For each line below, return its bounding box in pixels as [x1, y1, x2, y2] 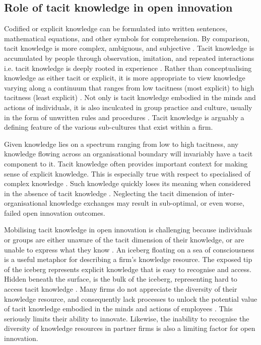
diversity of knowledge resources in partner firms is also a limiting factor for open [4, 323, 255, 333]
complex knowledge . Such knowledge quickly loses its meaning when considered [4, 178, 251, 189]
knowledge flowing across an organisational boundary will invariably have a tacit [4, 148, 253, 159]
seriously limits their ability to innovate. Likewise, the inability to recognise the [4, 313, 249, 323]
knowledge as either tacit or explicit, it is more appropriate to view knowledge [4, 72, 245, 83]
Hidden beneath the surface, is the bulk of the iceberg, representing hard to [4, 274, 237, 284]
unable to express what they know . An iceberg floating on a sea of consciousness [4, 244, 254, 254]
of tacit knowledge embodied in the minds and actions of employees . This [4, 303, 233, 314]
